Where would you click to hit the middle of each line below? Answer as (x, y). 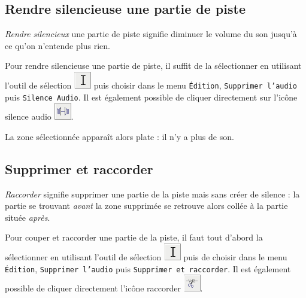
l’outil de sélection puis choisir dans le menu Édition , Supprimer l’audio (151, 85)
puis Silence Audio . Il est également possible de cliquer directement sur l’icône (151, 97)
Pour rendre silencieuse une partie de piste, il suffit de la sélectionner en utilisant (153, 66)
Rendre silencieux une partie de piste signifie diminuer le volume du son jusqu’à (151, 34)
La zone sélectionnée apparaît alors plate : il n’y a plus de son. (119, 136)
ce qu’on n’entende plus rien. (57, 45)
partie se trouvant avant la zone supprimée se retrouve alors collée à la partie (146, 206)
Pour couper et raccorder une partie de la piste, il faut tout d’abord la (134, 237)
